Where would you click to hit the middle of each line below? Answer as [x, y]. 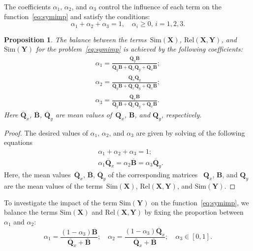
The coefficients [27, 6]
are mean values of [84, 114]
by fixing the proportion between [194, 212]
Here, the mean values [37, 175]
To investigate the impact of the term [61, 202]
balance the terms [31, 212]
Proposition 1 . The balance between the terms [75, 39]
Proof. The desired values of [46, 132]
